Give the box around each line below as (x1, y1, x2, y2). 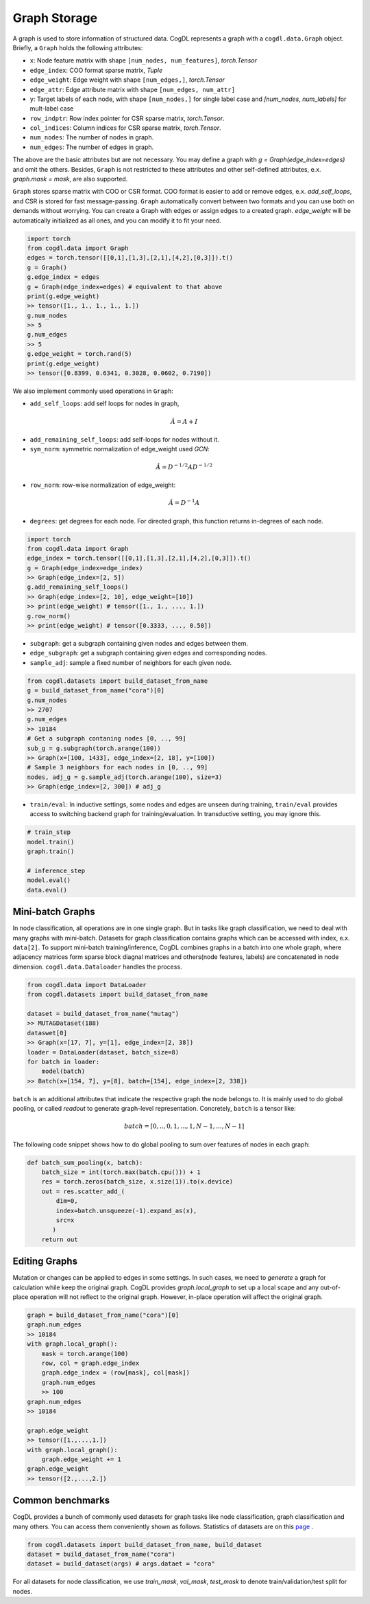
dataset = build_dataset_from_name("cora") (27, 1550, 176, 1558)
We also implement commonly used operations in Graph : (12, 387, 174, 395)
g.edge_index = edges (27, 273, 100, 281)
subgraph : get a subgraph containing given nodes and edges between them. (29, 640, 248, 648)
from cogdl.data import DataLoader (27, 981, 147, 989)
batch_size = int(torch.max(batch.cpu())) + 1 (41, 1168, 201, 1176)
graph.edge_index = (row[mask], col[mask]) (41, 1369, 190, 1377)
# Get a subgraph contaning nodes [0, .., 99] (27, 735, 186, 743)
